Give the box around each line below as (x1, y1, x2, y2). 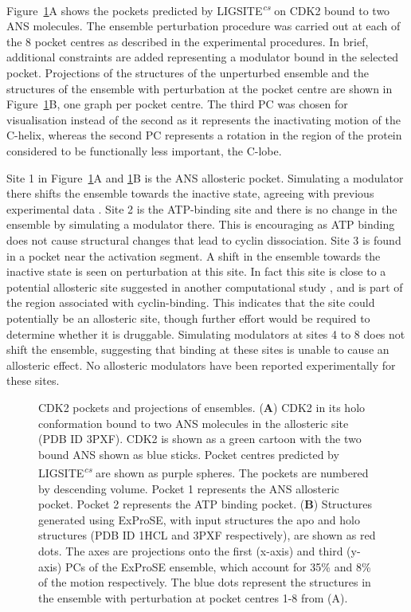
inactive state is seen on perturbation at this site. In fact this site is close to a (6, 263, 386, 280)
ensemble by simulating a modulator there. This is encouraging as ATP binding (6, 216, 395, 233)
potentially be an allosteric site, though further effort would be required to (6, 309, 370, 326)
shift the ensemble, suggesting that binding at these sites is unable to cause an (6, 341, 389, 358)
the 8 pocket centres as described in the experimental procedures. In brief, (6, 33, 369, 49)
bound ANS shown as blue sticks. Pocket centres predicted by (38, 445, 339, 462)
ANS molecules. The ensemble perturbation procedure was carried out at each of (6, 18, 401, 34)
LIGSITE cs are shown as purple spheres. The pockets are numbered (38, 462, 369, 481)
